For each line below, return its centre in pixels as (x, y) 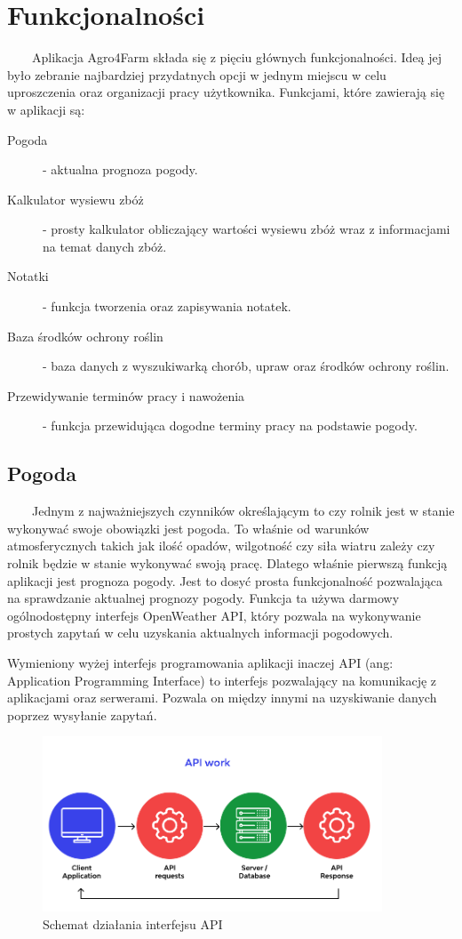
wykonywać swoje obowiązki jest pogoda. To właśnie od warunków (188, 528)
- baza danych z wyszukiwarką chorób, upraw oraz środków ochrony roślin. (246, 366)
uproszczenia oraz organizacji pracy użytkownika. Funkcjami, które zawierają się (226, 92)
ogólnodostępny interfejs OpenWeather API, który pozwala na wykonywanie (214, 615)
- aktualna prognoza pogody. (120, 169)
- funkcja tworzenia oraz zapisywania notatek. (167, 306)
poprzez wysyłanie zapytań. (82, 714)
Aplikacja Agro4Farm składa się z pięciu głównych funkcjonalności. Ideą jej (237, 57)
